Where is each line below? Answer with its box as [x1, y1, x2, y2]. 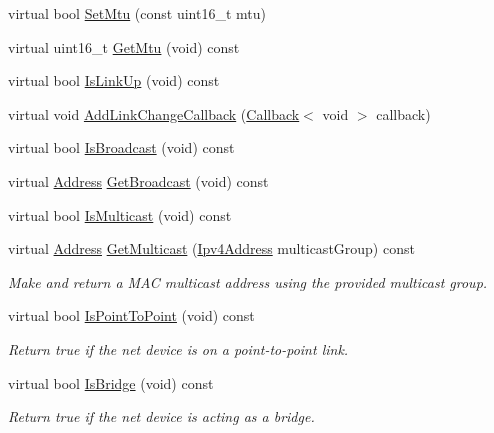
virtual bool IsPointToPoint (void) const [8, 305, 255, 326]
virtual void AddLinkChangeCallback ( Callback [8, 103, 300, 124]
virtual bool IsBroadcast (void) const [8, 137, 235, 158]
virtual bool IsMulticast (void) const [8, 204, 232, 225]
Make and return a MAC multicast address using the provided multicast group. [8, 271, 488, 292]
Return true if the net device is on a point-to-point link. [8, 338, 349, 359]
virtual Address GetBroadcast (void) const [8, 170, 269, 191]
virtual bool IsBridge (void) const [8, 372, 214, 393]
